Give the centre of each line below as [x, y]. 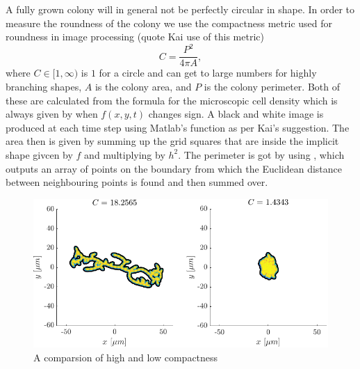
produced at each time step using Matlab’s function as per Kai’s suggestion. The [178, 127]
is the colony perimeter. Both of [272, 86]
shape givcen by [39, 154]
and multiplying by [125, 154]
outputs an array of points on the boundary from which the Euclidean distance [174, 168]
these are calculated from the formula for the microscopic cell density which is [172, 100]
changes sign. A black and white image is [236, 114]
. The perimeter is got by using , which [261, 154]
